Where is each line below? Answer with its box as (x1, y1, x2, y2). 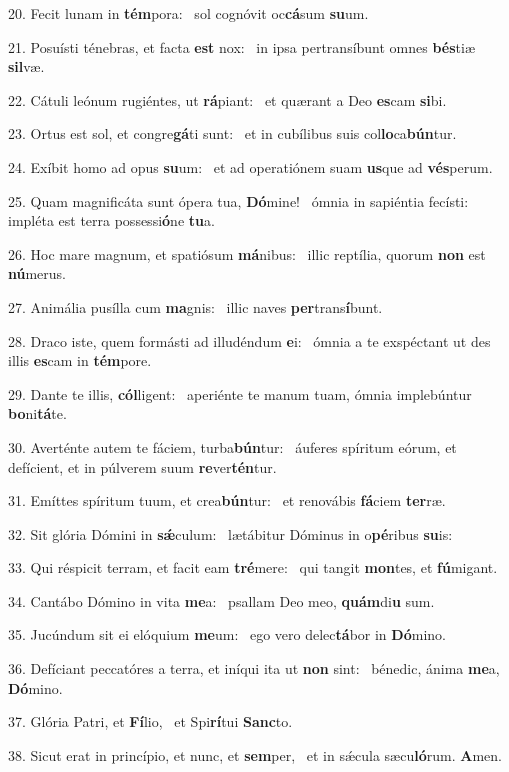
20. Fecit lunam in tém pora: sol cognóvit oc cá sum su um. (8, 3, 369, 23)
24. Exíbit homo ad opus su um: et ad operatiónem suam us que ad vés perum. (8, 156, 493, 177)
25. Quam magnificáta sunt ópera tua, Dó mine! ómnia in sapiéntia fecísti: (8, 190, 469, 211)
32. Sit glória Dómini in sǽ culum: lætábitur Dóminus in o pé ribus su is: (8, 523, 453, 544)
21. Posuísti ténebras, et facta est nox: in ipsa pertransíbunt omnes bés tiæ (8, 36, 476, 57)
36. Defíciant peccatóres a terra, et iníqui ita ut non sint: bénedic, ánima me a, (8, 658, 500, 679)
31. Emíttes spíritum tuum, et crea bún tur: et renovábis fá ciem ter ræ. (8, 490, 446, 511)
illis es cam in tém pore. (8, 350, 152, 371)
